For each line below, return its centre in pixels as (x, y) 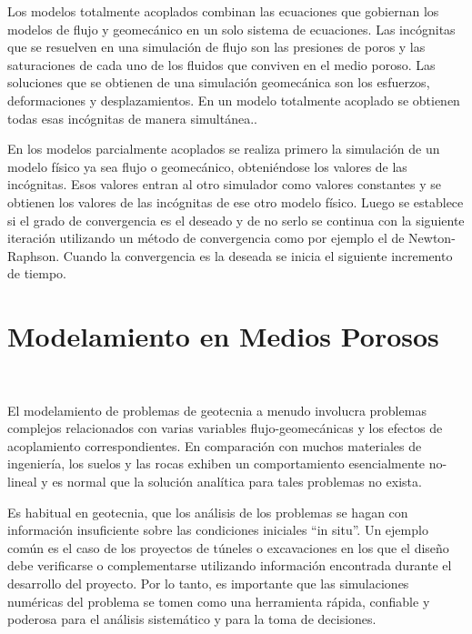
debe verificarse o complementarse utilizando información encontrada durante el (230, 565)
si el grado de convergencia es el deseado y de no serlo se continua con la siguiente (236, 220)
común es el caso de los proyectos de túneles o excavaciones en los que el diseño (228, 547)
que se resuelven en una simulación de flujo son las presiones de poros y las (216, 47)
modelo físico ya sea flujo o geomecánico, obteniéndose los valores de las (207, 166)
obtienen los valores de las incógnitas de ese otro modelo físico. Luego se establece (236, 201)
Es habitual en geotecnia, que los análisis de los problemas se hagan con (208, 512)
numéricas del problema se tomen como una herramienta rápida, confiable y (219, 601)
